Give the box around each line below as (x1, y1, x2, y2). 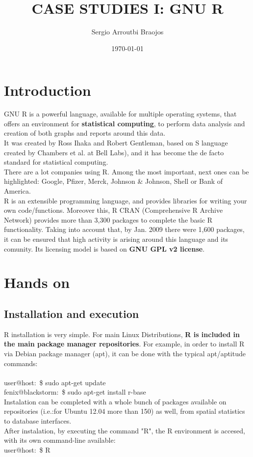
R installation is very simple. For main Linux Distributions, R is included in (4, 329, 240, 339)
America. (4, 186, 31, 196)
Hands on (4, 272, 70, 292)
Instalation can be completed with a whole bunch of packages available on (4, 396, 227, 406)
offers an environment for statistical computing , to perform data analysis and (4, 118, 245, 128)
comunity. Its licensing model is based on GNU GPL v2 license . (4, 243, 205, 254)
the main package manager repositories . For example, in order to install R (4, 339, 245, 349)
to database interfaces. (4, 416, 72, 426)
